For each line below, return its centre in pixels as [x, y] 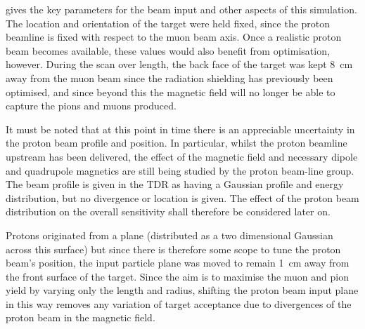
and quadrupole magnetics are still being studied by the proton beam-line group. [180, 170]
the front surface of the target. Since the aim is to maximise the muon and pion [177, 276]
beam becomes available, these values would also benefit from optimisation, [168, 50]
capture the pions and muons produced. [91, 106]
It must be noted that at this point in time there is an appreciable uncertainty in [180, 129]
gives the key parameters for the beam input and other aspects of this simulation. [181, 9]
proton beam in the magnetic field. [81, 317]
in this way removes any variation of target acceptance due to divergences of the [179, 303]
